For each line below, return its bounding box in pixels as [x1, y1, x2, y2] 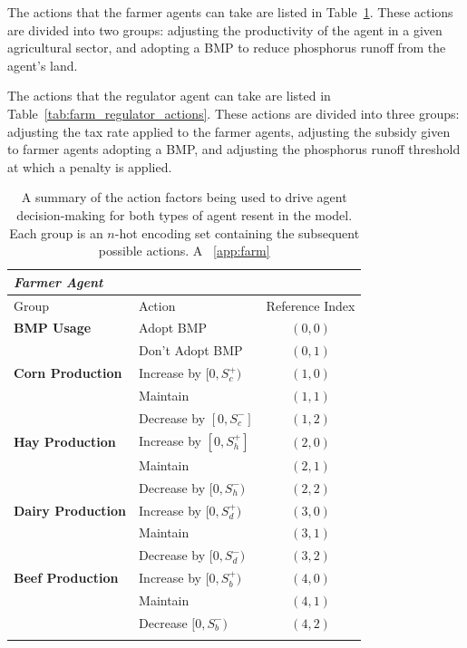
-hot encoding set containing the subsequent [114, 223, 360, 242]
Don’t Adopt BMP [139, 341, 243, 360]
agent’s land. [7, 55, 78, 74]
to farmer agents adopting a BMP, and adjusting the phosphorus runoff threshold [7, 140, 461, 159]
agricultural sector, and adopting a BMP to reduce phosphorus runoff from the [7, 38, 446, 57]
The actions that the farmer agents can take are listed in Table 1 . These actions [7, 3, 453, 21]
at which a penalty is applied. [7, 157, 172, 176]
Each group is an [9, 223, 103, 242]
